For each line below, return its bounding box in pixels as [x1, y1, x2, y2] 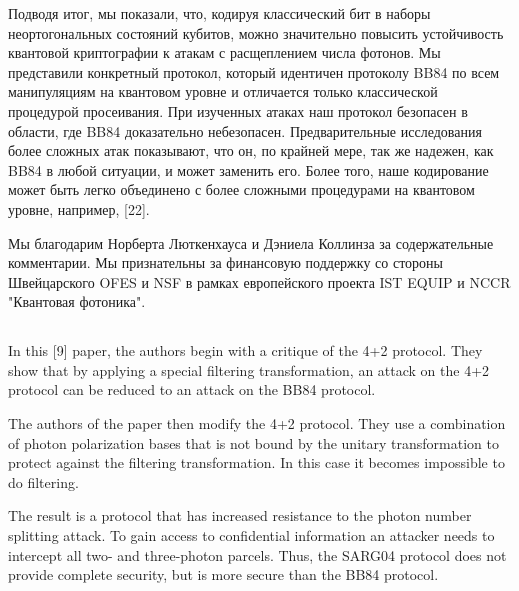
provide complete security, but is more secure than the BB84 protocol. [8, 564, 439, 585]
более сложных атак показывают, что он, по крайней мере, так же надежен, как [8, 140, 494, 161]
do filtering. [8, 471, 79, 492]
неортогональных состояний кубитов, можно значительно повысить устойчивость [8, 22, 504, 43]
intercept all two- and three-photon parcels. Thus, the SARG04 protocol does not [8, 544, 507, 565]
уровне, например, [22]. [8, 198, 150, 219]
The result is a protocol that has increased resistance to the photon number [8, 505, 472, 526]
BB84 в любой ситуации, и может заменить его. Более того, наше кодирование [8, 159, 489, 180]
